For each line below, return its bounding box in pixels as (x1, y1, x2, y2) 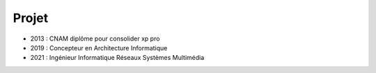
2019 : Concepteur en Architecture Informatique (30, 43, 168, 52)
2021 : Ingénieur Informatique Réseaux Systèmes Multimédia (30, 54, 205, 62)
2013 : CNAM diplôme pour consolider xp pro (30, 34, 160, 43)
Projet (13, 10, 49, 25)
